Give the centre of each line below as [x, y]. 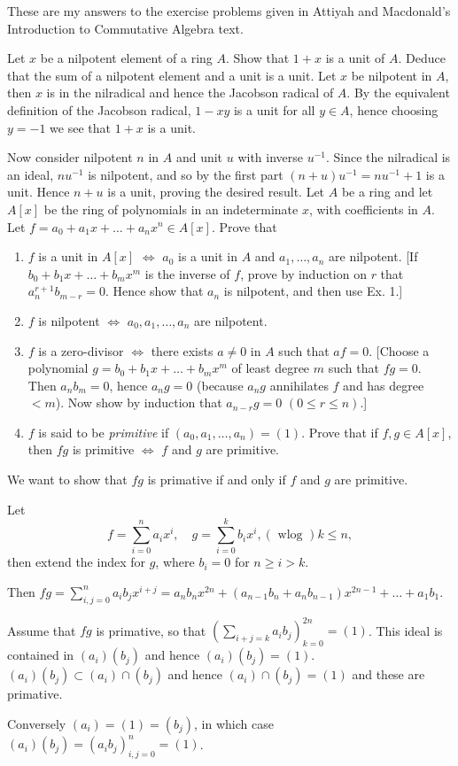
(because [220, 385]
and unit [199, 157]
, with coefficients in [363, 209]
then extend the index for [77, 562]
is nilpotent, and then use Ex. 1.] [313, 291]
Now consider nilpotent [70, 157]
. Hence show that [154, 291]
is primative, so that [151, 630]
